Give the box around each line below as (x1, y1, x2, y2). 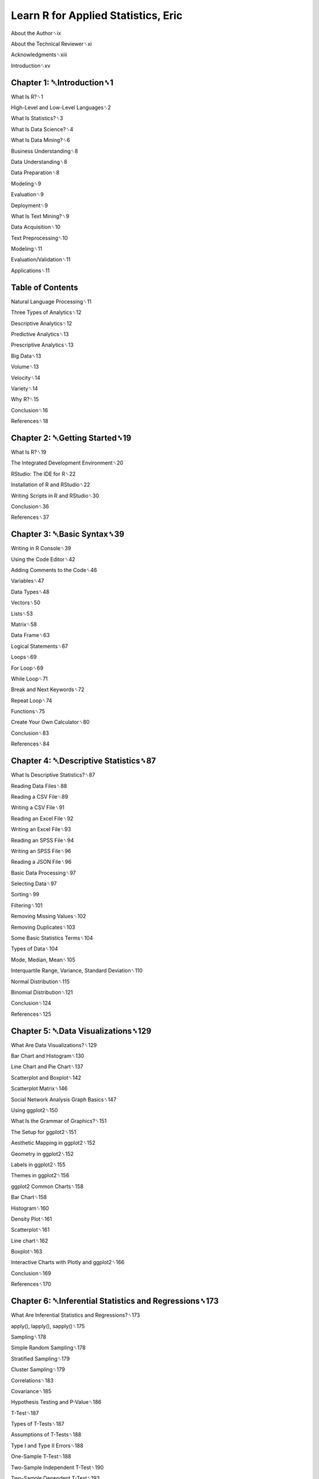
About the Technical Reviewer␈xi (11, 40, 92, 47)
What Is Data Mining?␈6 (11, 137, 70, 144)
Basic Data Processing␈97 (11, 869, 76, 876)
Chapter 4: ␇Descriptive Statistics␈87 (11, 756, 157, 766)
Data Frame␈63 (11, 632, 50, 639)
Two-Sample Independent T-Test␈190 (11, 1464, 104, 1471)
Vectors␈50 (11, 599, 41, 606)
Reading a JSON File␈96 (11, 858, 72, 866)
